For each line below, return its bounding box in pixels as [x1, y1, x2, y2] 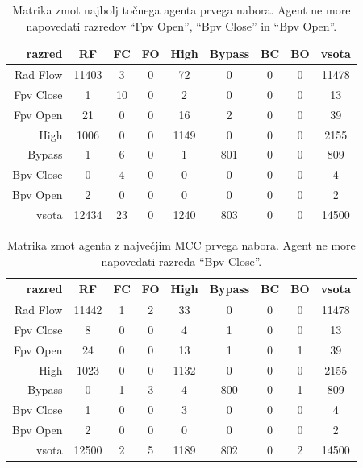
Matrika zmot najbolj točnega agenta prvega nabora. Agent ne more [12, 2, 351, 18]
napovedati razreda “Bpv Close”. [101, 252, 262, 269]
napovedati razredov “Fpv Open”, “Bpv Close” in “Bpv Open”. [26, 17, 337, 34]
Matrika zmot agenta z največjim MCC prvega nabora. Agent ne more [6, 237, 356, 254]
